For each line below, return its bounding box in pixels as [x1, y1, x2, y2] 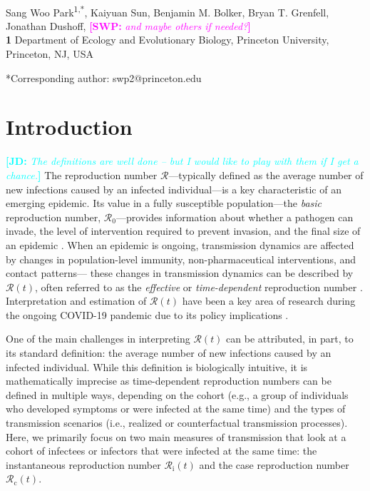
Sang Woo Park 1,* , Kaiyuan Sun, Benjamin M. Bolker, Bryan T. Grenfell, [6, 2, 329, 19]
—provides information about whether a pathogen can [115, 209, 354, 224]
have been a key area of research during [182, 293, 356, 308]
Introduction [6, 112, 133, 141]
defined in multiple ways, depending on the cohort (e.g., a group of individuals [6, 387, 349, 402]
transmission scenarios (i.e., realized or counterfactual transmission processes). [6, 415, 348, 430]
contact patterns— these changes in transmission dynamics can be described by [6, 265, 354, 280]
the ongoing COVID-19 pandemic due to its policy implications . [6, 307, 289, 322]
